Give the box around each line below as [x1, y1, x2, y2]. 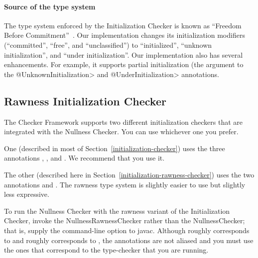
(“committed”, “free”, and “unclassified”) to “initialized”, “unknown [4, 39, 212, 50]
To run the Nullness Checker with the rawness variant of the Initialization [4, 205, 230, 216]
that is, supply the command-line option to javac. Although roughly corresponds [4, 225, 250, 235]
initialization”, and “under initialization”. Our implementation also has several [4, 49, 243, 60]
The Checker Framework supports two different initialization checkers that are [4, 116, 243, 127]
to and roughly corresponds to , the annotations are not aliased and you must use [4, 235, 254, 245]
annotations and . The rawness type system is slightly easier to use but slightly [4, 179, 246, 189]
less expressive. [4, 189, 49, 199]
